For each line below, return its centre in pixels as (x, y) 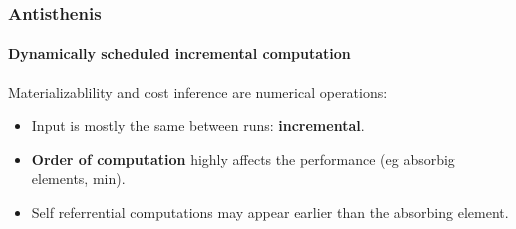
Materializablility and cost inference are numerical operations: (198, 91)
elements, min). (78, 178)
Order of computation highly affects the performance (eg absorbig (243, 158)
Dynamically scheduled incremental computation (179, 53)
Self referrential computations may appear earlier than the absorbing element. (270, 212)
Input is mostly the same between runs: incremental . (198, 125)
